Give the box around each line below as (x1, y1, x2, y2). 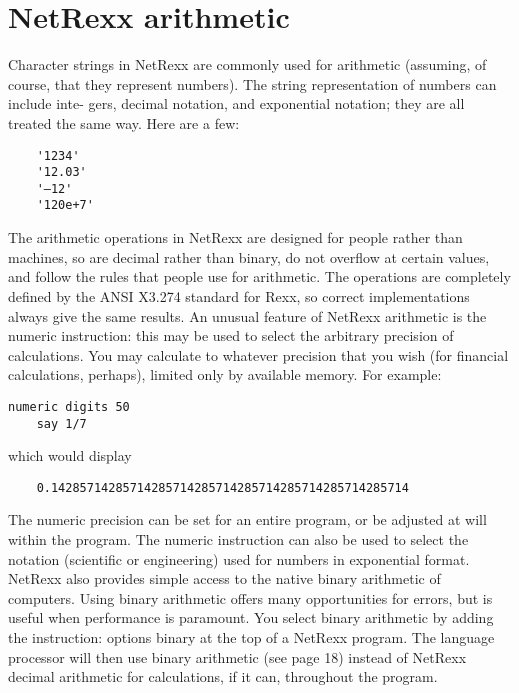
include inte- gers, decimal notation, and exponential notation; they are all (8, 93, 465, 114)
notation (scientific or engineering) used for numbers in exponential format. (8, 548, 470, 569)
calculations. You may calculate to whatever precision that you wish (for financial (8, 344, 509, 365)
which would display (8, 445, 132, 466)
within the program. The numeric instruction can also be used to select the (8, 529, 469, 550)
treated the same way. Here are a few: (8, 112, 240, 133)
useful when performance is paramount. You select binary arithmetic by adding (8, 607, 494, 628)
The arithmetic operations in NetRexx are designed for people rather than (8, 227, 463, 248)
